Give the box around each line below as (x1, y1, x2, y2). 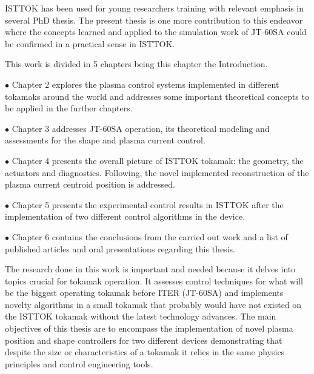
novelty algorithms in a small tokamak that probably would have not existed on (5, 298, 302, 310)
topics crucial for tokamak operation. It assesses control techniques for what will (5, 274, 303, 287)
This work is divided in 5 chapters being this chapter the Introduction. (5, 57, 268, 70)
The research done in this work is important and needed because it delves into (5, 263, 296, 275)
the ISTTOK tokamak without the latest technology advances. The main (5, 310, 276, 323)
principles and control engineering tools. (5, 357, 153, 370)
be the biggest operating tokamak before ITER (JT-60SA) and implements (5, 286, 284, 299)
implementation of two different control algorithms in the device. (5, 210, 246, 223)
